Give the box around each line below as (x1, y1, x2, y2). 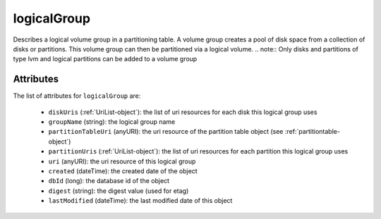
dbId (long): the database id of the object (48, 177, 169, 185)
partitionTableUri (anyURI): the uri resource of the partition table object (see (48, 127, 284, 136)
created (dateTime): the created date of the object (48, 166, 198, 175)
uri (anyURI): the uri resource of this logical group (48, 157, 196, 165)
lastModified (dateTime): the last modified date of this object (48, 196, 233, 205)
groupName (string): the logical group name (48, 118, 176, 126)
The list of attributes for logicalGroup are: (13, 92, 141, 100)
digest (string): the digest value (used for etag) (48, 187, 189, 195)
